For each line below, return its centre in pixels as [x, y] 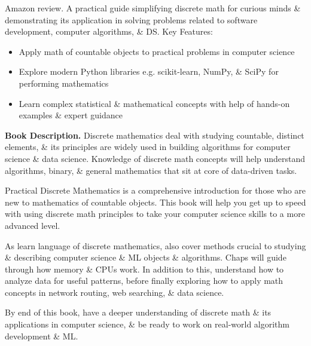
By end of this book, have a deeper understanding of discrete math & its [138, 312]
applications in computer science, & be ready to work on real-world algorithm [147, 324]
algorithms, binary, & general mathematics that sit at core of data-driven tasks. [151, 170]
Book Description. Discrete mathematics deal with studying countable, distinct [155, 135]
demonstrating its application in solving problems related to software [131, 19]
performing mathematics [64, 83]
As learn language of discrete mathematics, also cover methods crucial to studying [155, 245]
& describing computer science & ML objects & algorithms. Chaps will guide [146, 257]
